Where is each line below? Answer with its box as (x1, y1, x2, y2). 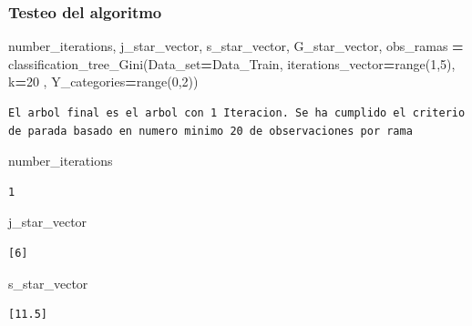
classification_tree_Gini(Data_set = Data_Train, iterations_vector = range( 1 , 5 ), (8, 54, 456, 73)
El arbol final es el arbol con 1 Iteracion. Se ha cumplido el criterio (8, 107, 466, 119)
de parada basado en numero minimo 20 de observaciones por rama (8, 124, 413, 138)
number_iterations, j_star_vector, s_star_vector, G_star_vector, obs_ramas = (8, 36, 464, 56)
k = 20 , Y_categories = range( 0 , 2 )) (8, 72, 199, 91)
